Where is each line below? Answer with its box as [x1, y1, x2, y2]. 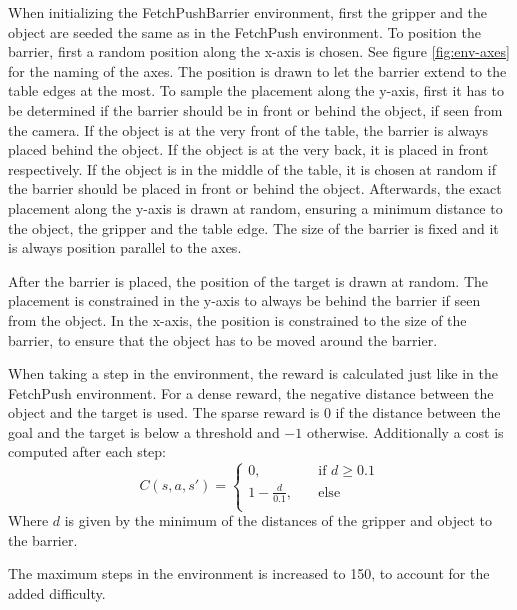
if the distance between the [335, 402, 501, 423]
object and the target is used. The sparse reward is [8, 402, 320, 423]
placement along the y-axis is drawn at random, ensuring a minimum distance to [8, 197, 503, 218]
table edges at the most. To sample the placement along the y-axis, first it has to [8, 80, 504, 101]
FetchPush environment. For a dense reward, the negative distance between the [8, 382, 494, 403]
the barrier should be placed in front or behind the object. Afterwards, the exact [8, 178, 502, 199]
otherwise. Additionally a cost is [306, 421, 504, 442]
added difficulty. [8, 582, 106, 603]
